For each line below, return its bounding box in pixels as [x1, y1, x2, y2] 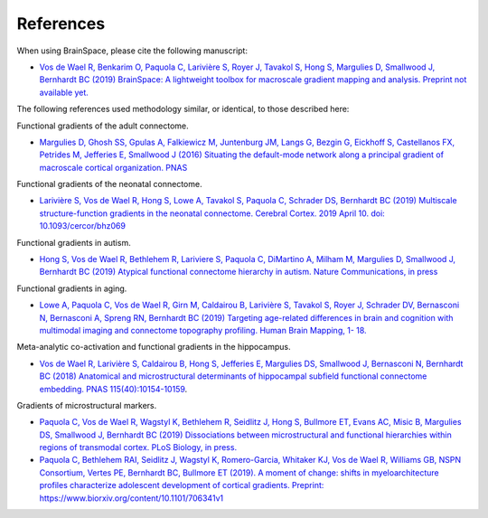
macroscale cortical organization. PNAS [39, 162, 188, 173]
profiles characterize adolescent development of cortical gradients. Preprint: [39, 480, 324, 491]
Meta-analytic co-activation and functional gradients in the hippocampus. [16, 342, 291, 353]
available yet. [39, 87, 89, 98]
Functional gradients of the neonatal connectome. [16, 179, 202, 190]
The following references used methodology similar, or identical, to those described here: [16, 104, 350, 115]
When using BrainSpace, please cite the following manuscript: [16, 45, 249, 56]
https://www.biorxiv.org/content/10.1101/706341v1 [39, 493, 224, 504]
